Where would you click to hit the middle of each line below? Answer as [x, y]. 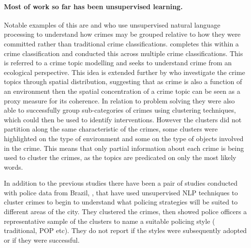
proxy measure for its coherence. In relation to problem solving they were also [119, 100]
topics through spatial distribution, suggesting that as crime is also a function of [123, 81]
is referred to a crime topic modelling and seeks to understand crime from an [118, 63]
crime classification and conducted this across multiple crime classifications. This [124, 53]
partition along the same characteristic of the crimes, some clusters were [111, 129]
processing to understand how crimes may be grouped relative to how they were [122, 34]
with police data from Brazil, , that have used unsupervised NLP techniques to [121, 192]
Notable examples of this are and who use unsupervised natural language [112, 24]
